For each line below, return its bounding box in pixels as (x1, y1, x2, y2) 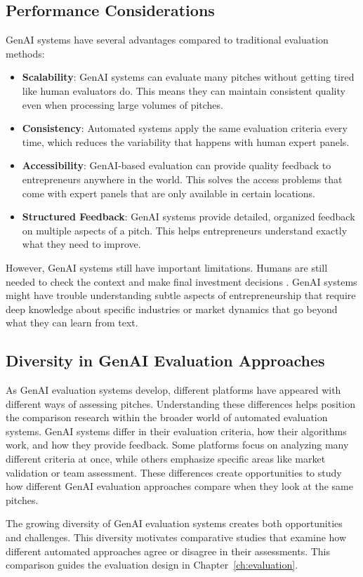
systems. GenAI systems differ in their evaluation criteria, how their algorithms (6, 423, 347, 438)
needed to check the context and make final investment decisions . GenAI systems (6, 274, 357, 288)
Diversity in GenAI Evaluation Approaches (6, 350, 325, 371)
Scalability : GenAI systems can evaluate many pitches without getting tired (22, 69, 355, 84)
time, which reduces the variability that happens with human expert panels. (22, 134, 350, 149)
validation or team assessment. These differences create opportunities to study (6, 465, 342, 479)
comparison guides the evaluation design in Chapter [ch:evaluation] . (6, 557, 298, 572)
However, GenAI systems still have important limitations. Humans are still (6, 260, 328, 274)
